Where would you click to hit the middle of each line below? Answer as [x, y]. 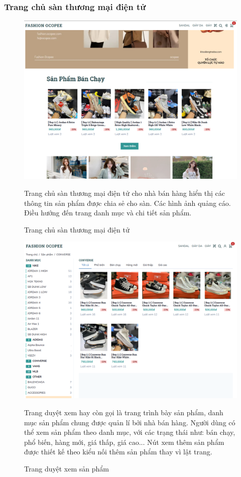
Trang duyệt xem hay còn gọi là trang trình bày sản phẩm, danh [124, 412]
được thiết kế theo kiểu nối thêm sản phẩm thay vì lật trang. [118, 452]
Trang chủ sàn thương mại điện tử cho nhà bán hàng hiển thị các [125, 193]
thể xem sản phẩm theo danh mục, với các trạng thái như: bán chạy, [130, 432]
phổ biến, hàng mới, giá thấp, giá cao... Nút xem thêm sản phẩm [124, 442]
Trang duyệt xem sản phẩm [67, 469]
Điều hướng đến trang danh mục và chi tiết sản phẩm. [108, 213]
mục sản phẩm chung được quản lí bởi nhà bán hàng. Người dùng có [130, 422]
